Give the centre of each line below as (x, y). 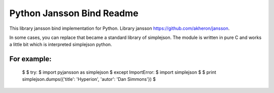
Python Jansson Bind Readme (74, 13)
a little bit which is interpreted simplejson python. (61, 44)
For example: (30, 59)
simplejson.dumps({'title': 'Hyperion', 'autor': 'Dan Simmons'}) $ (89, 79)
